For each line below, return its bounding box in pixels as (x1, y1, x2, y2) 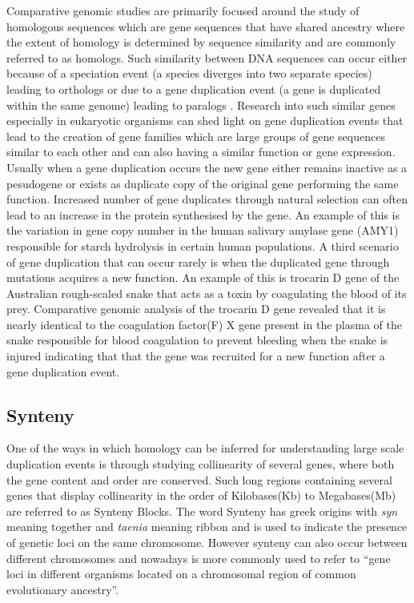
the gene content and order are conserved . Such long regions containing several (6, 471, 392, 488)
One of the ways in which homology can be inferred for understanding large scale (6, 440, 404, 456)
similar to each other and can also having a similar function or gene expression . (6, 143, 396, 160)
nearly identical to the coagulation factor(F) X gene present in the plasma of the (6, 316, 402, 332)
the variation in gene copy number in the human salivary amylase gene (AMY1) (6, 222, 399, 239)
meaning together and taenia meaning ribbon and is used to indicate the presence (6, 518, 408, 535)
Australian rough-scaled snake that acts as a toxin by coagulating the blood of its (6, 284, 407, 301)
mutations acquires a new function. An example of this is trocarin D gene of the (6, 269, 400, 286)
